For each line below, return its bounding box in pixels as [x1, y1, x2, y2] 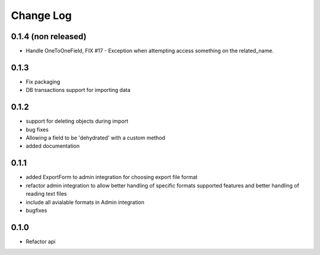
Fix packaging [25, 78, 60, 85]
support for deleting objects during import [25, 117, 129, 125]
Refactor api [25, 238, 56, 245]
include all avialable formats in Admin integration [25, 199, 145, 206]
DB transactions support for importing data [25, 87, 130, 94]
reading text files [25, 190, 68, 197]
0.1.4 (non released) [11, 31, 87, 42]
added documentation [25, 142, 80, 149]
